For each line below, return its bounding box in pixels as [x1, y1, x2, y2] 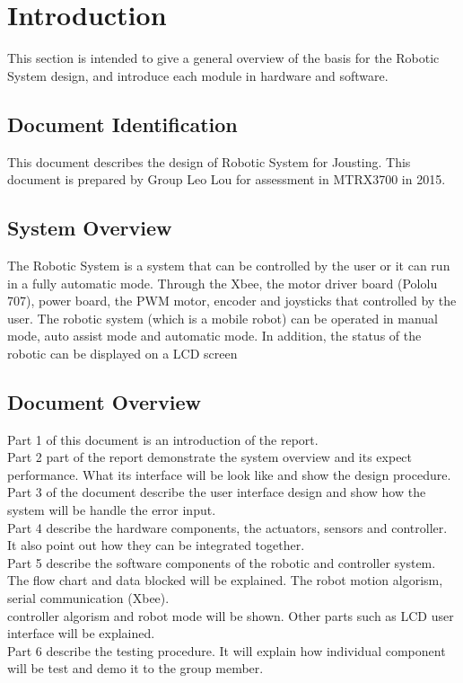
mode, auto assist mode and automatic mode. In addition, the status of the [7, 326, 422, 345]
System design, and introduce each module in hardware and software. [7, 66, 389, 84]
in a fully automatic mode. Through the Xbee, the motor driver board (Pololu [7, 273, 438, 292]
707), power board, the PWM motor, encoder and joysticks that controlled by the [7, 291, 457, 310]
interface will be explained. [7, 624, 155, 643]
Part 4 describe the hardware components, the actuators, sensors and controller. [7, 518, 448, 537]
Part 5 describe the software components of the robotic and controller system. [7, 553, 436, 572]
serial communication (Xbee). [7, 589, 170, 608]
